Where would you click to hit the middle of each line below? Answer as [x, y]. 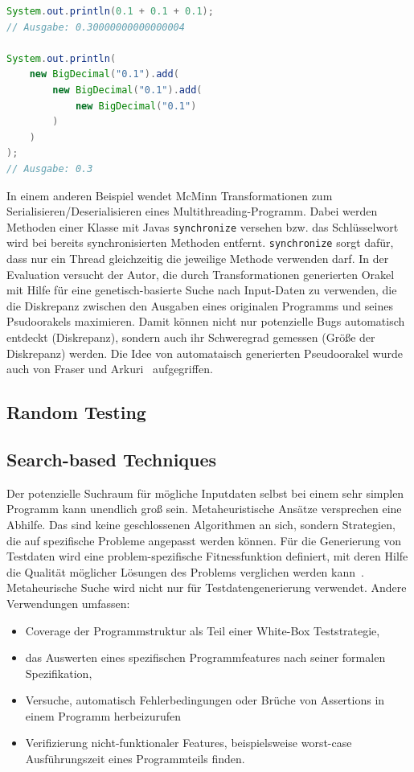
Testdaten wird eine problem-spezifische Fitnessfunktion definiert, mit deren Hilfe [207, 556]
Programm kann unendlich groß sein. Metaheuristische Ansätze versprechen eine [204, 509]
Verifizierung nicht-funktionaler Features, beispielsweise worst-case [189, 743]
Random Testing [76, 412]
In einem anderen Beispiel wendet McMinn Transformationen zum [170, 195]
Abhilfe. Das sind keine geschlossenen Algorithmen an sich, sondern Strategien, [201, 524]
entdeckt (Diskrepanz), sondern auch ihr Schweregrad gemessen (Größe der [191, 337]
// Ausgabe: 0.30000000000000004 [96, 27]
